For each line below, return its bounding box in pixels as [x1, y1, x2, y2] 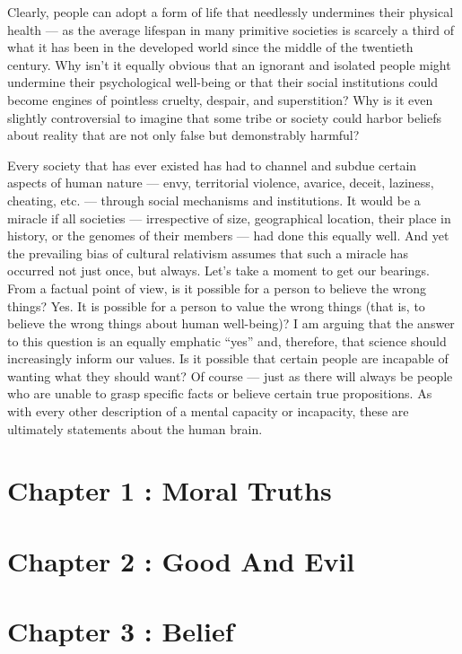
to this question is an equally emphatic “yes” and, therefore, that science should [7, 331, 447, 350]
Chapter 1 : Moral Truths [7, 472, 332, 509]
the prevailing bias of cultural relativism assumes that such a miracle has [7, 243, 409, 262]
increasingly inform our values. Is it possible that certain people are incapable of [7, 349, 449, 368]
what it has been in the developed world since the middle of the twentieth [7, 38, 414, 57]
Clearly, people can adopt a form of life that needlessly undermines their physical [7, 3, 454, 21]
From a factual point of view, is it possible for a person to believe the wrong [7, 278, 426, 297]
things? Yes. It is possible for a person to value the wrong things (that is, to [7, 296, 425, 315]
